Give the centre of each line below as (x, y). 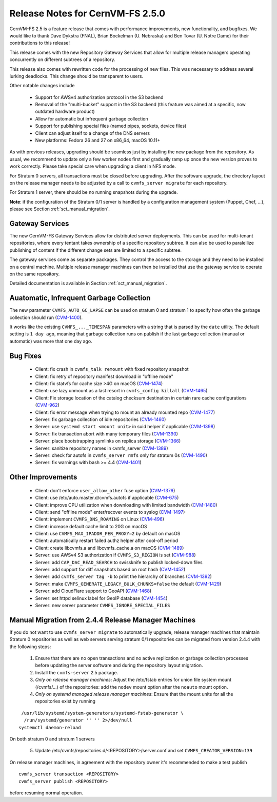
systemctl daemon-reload (50, 727)
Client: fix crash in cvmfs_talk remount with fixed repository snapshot (112, 369)
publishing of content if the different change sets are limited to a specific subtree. (96, 250)
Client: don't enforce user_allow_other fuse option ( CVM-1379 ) (105, 490)
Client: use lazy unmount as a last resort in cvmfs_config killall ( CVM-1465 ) (121, 391)
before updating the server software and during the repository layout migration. (119, 665)
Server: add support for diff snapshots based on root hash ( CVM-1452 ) (110, 570)
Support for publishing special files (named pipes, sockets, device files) (111, 126)
